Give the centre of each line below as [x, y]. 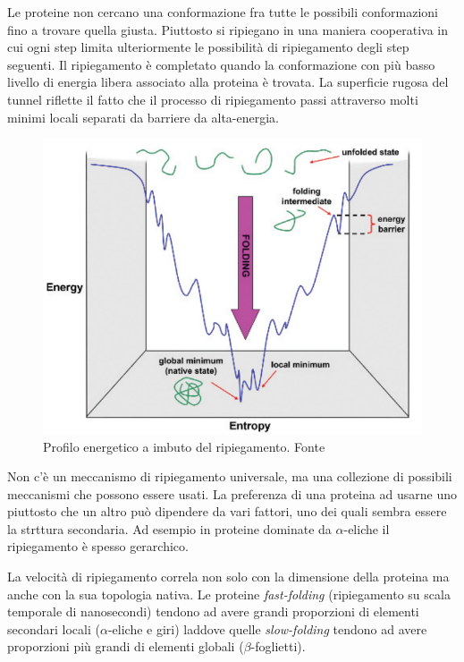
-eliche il [367, 528]
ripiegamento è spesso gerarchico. [98, 546]
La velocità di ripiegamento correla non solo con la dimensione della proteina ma [228, 577]
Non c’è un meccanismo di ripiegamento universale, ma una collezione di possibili [230, 476]
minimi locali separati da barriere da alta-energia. [143, 117]
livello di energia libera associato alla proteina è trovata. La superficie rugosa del [228, 82]
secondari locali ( [54, 628]
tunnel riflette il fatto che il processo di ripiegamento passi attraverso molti [213, 99]
